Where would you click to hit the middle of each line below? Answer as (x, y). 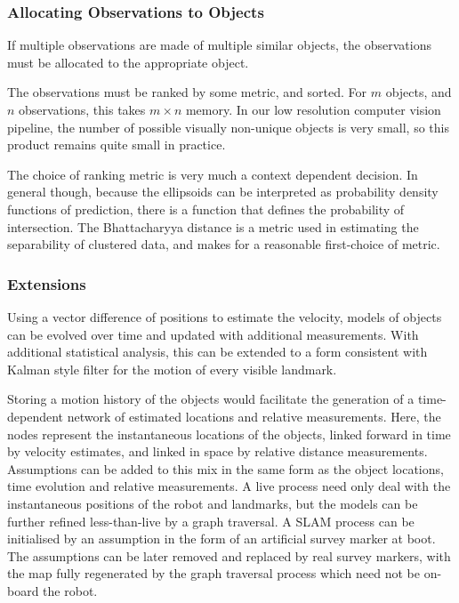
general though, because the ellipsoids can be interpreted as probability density (223, 192)
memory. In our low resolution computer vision (313, 109)
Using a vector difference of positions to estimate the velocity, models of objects (225, 316)
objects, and (419, 92)
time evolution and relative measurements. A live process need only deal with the (229, 486)
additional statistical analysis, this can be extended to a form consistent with (217, 352)
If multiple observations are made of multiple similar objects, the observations (219, 45)
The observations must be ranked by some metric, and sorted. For (187, 92)
